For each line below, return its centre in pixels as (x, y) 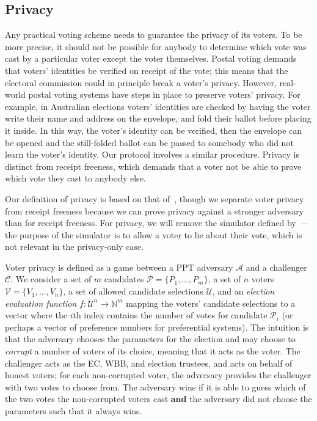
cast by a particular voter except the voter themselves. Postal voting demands (151, 58)
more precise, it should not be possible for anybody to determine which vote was (156, 46)
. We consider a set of (51, 279)
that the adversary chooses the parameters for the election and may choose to (150, 339)
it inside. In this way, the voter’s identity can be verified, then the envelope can (154, 130)
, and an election (243, 291)
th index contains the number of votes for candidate (170, 315)
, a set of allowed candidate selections (133, 291)
